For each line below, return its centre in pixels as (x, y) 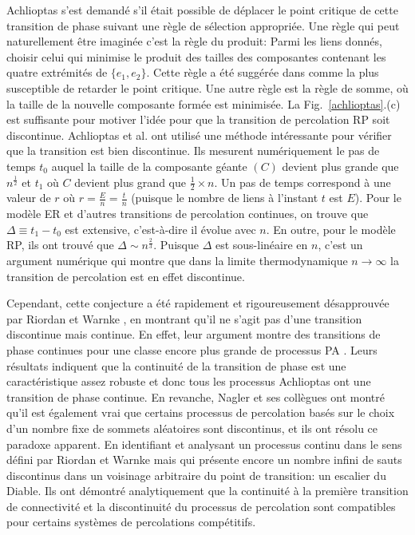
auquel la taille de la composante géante (149, 166)
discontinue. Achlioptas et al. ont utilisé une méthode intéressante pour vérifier (199, 135)
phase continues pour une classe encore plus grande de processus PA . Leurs (192, 349)
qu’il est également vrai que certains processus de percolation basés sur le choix (201, 412)
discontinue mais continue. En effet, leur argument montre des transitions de (194, 334)
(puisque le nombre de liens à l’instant (225, 198)
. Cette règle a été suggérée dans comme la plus (263, 72)
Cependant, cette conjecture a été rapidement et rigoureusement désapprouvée (198, 303)
